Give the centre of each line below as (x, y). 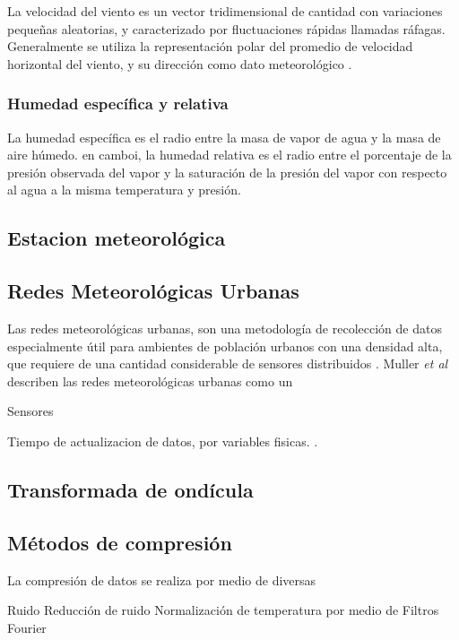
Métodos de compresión (120, 542)
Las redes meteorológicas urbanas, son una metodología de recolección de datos (225, 328)
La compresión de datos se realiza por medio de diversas (162, 579)
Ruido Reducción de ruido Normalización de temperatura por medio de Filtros (223, 610)
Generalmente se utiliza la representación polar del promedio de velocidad (210, 46)
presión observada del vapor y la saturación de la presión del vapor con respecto (227, 172)
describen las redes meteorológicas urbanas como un (150, 381)
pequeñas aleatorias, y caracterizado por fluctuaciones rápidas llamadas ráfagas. (226, 28)
